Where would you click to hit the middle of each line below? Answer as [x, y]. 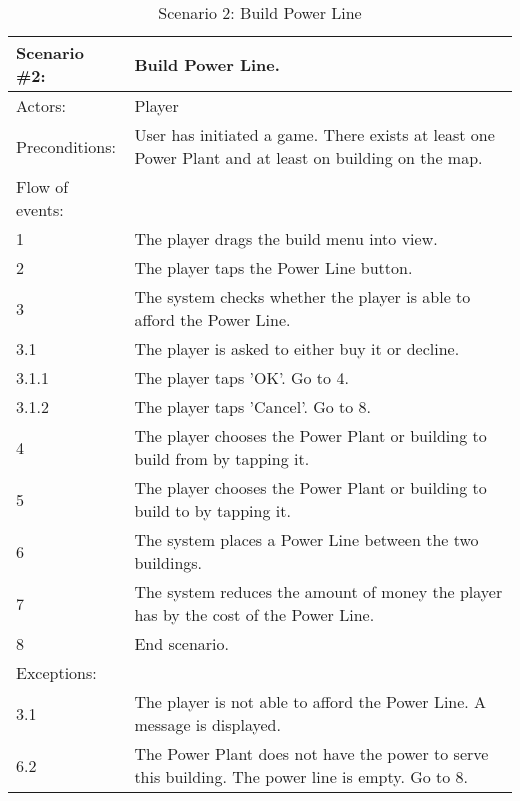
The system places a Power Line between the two [306, 539]
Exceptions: [56, 672]
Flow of [42, 186]
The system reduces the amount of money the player [318, 591]
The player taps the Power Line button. [273, 267]
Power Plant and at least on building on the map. [308, 157]
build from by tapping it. [222, 458]
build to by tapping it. [212, 510]
